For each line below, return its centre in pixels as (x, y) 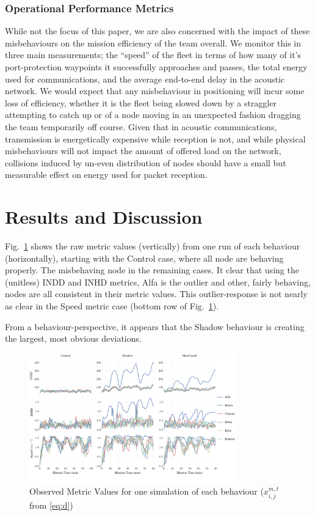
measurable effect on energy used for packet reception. (106, 175)
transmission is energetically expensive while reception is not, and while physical (155, 138)
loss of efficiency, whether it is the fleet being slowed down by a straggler (141, 102)
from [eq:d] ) (51, 505)
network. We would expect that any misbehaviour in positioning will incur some (155, 91)
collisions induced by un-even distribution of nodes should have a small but (146, 162)
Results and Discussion (104, 217)
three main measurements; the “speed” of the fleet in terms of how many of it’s (153, 55)
